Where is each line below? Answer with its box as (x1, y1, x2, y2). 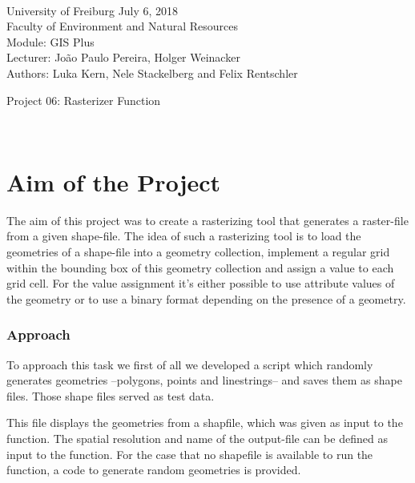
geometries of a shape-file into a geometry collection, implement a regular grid (6, 244, 390, 260)
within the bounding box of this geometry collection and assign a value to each (6, 259, 394, 276)
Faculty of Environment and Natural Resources (6, 18, 239, 34)
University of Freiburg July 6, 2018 (6, 2, 179, 18)
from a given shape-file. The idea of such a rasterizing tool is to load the (6, 227, 361, 244)
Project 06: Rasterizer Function (6, 91, 161, 108)
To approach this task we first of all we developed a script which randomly (6, 356, 373, 372)
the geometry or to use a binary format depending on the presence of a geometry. (6, 290, 406, 307)
